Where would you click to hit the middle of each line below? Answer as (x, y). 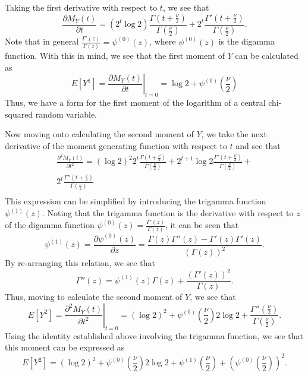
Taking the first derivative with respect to (81, 7)
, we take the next (234, 134)
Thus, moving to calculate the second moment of (94, 297)
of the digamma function (50, 225)
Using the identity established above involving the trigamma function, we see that (154, 335)
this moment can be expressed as (65, 347)
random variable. (66, 114)
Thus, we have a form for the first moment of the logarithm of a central (135, 102)
